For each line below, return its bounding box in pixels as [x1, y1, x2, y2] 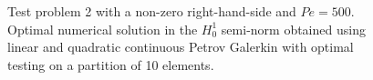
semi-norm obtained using [221, 19, 366, 38]
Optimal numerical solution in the [7, 19, 198, 38]
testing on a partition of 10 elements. [7, 55, 214, 74]
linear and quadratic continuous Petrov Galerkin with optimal [7, 37, 354, 56]
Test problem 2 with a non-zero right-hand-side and [7, 2, 296, 20]
